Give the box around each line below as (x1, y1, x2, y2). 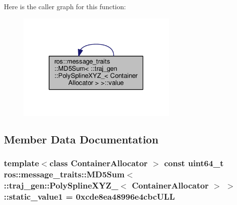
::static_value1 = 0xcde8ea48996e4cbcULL (4, 190, 175, 203)
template (4, 157, 39, 169)
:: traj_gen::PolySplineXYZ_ (4, 179, 118, 191)
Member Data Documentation (4, 132, 159, 147)
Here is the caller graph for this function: (4, 1, 126, 11)
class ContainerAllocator (49, 157, 148, 169)
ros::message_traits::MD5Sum (4, 168, 125, 180)
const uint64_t (164, 157, 224, 169)
